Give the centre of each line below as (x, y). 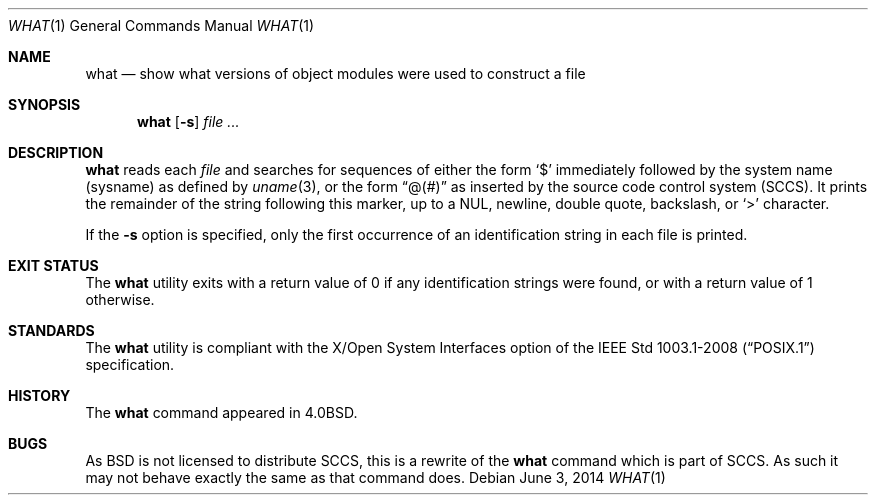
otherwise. (120, 299)
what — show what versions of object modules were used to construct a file (335, 73)
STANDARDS (51, 330)
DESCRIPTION (56, 152)
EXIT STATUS (53, 265)
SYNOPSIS (44, 104)
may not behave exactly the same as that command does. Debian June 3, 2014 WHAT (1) (375, 477)
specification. (130, 364)
